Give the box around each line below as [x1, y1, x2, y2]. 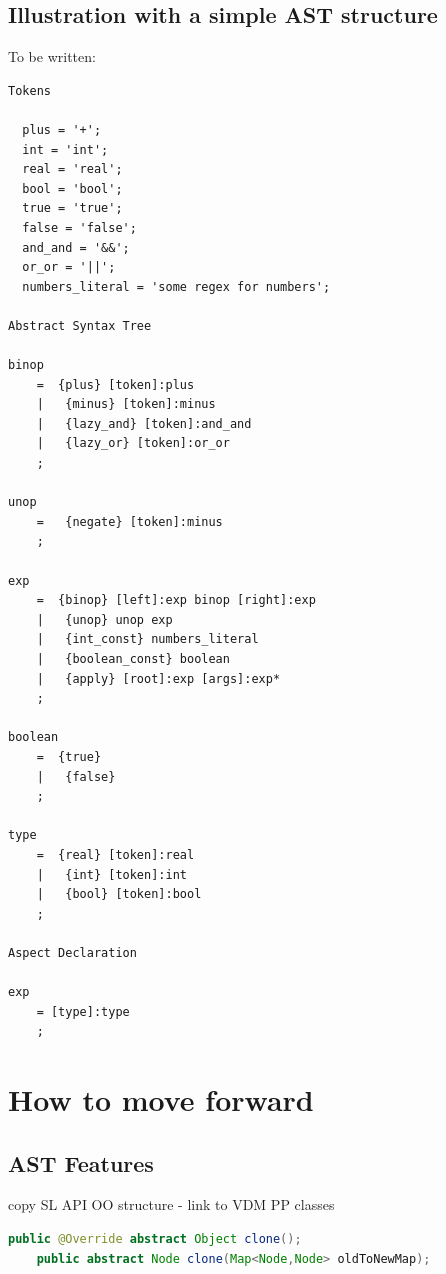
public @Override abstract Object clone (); [8, 1232, 302, 1247]
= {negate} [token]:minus [36, 514, 223, 529]
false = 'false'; [22, 220, 137, 235]
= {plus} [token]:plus [36, 377, 195, 392]
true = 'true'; [22, 201, 123, 216]
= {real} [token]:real [36, 847, 195, 862]
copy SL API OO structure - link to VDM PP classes [8, 1194, 335, 1215]
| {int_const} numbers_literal [36, 632, 259, 647]
